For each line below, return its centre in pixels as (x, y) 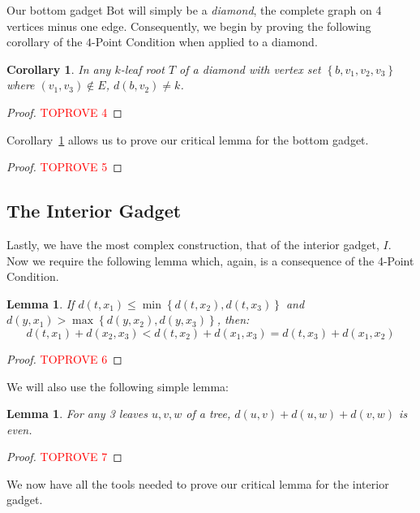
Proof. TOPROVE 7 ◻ (64, 457)
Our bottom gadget (55, 10)
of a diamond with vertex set (250, 69)
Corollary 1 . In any (59, 69)
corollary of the (45, 42)
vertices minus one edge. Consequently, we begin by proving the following (189, 26)
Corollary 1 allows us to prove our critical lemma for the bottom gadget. (188, 139)
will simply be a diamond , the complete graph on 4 (255, 10)
